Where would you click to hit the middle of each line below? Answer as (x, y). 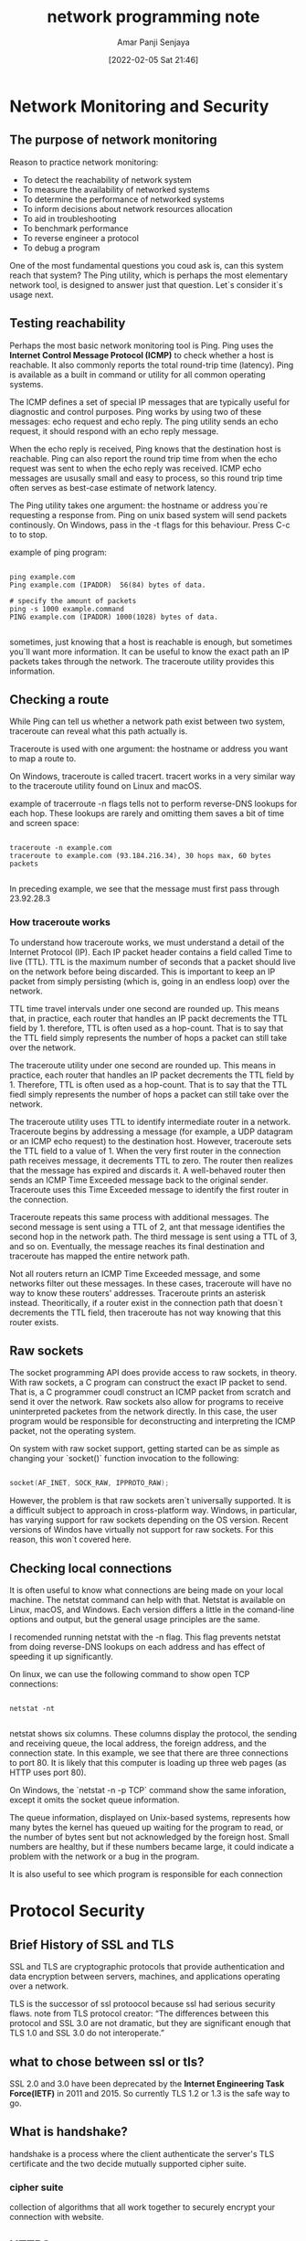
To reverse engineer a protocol (81, 238)
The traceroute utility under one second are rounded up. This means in (142, 1065)
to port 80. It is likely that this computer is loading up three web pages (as (148, 1763)
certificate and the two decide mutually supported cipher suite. (128, 2163)
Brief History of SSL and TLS (92, 1944)
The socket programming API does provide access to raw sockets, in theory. (153, 1373)
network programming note (153, 17)
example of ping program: (58, 552)
